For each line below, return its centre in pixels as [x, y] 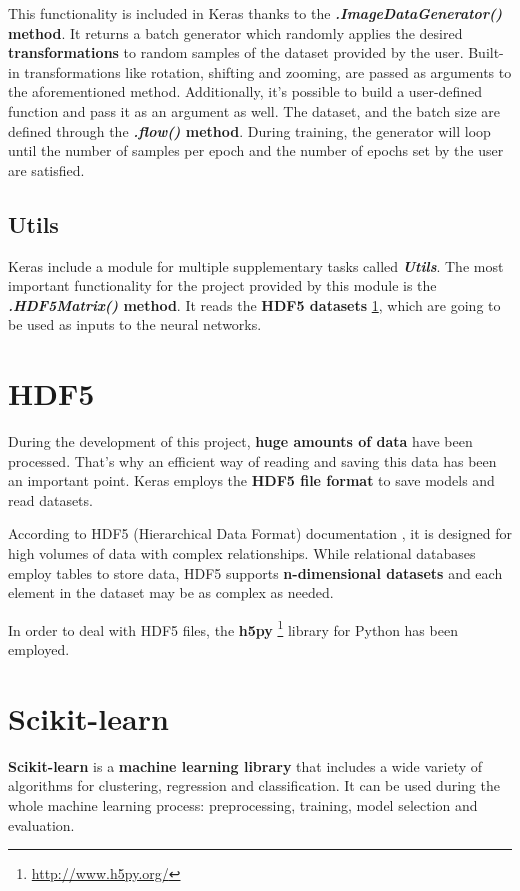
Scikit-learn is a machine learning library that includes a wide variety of [245, 765]
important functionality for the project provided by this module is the [222, 285]
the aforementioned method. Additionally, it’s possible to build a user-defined [245, 91]
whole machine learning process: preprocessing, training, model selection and [243, 804]
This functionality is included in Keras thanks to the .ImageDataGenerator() [255, 13]
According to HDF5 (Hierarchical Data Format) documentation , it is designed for [260, 533]
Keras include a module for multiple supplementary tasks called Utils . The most [256, 265]
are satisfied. [46, 169]
